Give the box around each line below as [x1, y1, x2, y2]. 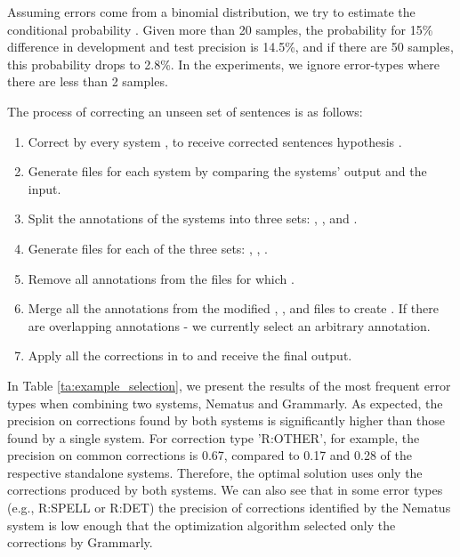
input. [28, 179, 61, 198]
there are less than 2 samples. [7, 72, 168, 91]
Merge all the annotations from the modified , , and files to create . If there [28, 299, 439, 318]
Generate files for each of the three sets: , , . [28, 238, 268, 257]
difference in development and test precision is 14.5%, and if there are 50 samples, [7, 37, 454, 56]
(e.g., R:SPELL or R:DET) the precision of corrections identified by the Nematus [7, 498, 451, 517]
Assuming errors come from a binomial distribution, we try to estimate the [7, 3, 416, 20]
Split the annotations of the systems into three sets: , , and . [28, 209, 358, 228]
